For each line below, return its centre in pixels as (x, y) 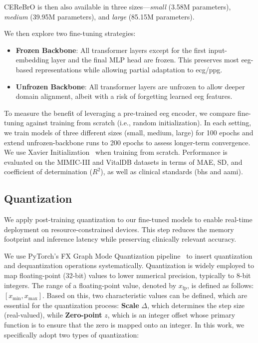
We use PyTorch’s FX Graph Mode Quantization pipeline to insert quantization (128, 255)
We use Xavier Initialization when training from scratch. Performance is (116, 152)
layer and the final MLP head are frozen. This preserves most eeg (151, 60)
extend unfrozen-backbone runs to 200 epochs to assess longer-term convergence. (127, 142)
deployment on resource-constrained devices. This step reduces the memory (119, 229)
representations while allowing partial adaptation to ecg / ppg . (129, 69)
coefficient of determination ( (48, 171)
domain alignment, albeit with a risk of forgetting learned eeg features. (124, 96)
